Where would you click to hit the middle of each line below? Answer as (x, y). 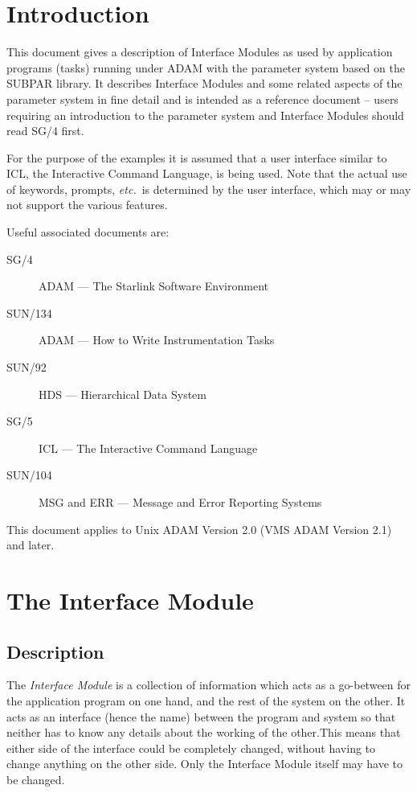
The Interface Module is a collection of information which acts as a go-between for (209, 685)
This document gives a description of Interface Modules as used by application (200, 52)
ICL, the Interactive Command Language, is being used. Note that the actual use (207, 173)
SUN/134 (29, 312)
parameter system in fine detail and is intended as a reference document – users (202, 99)
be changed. (36, 779)
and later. (31, 545)
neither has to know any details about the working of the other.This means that (204, 732)
